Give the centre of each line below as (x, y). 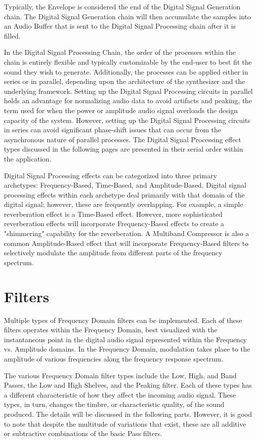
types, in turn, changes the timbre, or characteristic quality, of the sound (114, 404)
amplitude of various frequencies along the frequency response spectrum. (114, 358)
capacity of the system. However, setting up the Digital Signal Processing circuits (127, 120)
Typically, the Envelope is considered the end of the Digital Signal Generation (122, 6)
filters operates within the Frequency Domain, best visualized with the (111, 330)
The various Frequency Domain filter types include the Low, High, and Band (120, 375)
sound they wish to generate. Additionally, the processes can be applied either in (126, 71)
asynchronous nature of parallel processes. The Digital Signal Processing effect (123, 139)
